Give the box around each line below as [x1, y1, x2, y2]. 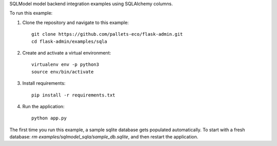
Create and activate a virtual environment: [22, 50, 111, 56]
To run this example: [9, 10, 53, 16]
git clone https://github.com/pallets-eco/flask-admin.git [31, 31, 183, 37]
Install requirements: [22, 80, 66, 86]
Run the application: [22, 103, 65, 109]
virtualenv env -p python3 [31, 62, 100, 67]
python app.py [31, 115, 67, 121]
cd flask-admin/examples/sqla [31, 38, 108, 44]
